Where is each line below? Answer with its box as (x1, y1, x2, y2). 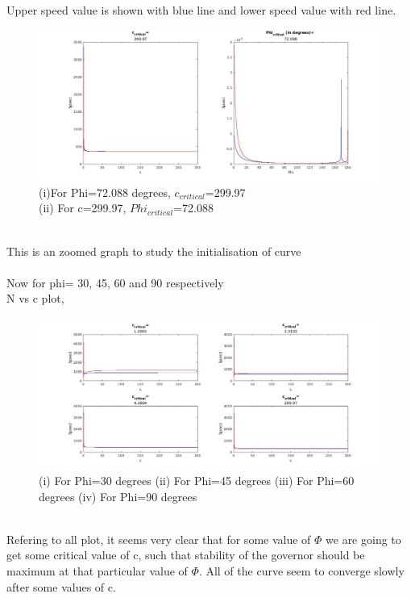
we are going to (326, 530, 401, 547)
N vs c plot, (6, 290, 64, 307)
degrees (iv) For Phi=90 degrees (39, 487, 197, 504)
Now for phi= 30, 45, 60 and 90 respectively (6, 274, 224, 291)
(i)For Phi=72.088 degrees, (39, 183, 171, 200)
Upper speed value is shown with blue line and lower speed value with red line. (6, 2, 396, 18)
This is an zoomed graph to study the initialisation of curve (6, 242, 301, 259)
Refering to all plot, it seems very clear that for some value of (6, 530, 311, 547)
